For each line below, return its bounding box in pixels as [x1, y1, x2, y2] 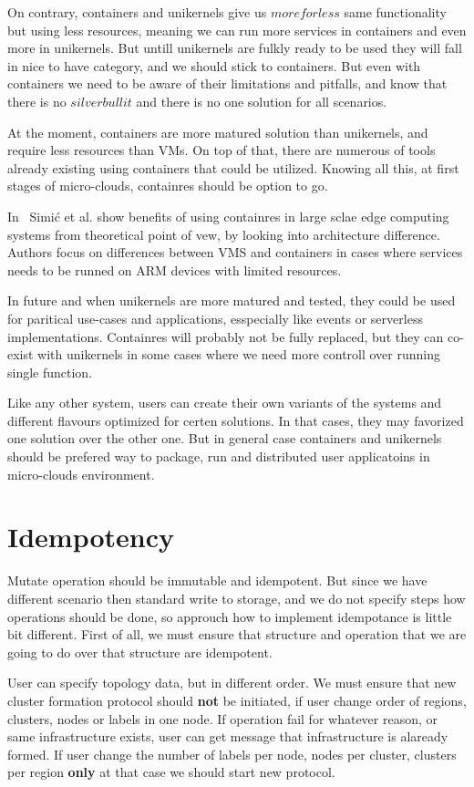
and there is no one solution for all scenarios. [136, 91, 387, 110]
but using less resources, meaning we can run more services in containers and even [7, 20, 467, 39]
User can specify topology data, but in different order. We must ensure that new [7, 673, 457, 692]
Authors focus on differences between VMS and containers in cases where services [7, 243, 463, 262]
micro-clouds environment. [7, 464, 155, 483]
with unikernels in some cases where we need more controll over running [37, 345, 441, 364]
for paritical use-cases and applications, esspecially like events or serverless [7, 308, 423, 327]
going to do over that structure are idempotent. [7, 642, 273, 661]
